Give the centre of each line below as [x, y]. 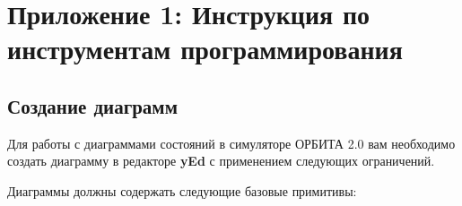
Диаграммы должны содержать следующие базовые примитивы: [182, 190]
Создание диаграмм [92, 105]
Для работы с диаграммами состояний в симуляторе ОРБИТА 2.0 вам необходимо [231, 143]
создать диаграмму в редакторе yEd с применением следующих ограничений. [221, 161]
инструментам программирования [205, 49]
